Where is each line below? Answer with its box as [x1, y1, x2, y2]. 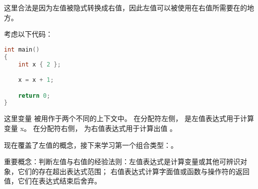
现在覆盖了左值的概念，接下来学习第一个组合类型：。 [4, 139, 178, 150]
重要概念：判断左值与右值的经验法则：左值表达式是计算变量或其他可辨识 [4, 156, 240, 167]
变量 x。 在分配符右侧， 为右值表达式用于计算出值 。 [4, 123, 177, 133]
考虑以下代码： [4, 29, 53, 39]
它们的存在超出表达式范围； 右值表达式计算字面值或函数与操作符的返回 [17, 166, 250, 176]
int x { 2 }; [18, 61, 61, 68]
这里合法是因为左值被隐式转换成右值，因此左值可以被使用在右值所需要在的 [4, 2, 247, 12]
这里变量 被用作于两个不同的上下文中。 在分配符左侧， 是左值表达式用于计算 [4, 113, 254, 124]
